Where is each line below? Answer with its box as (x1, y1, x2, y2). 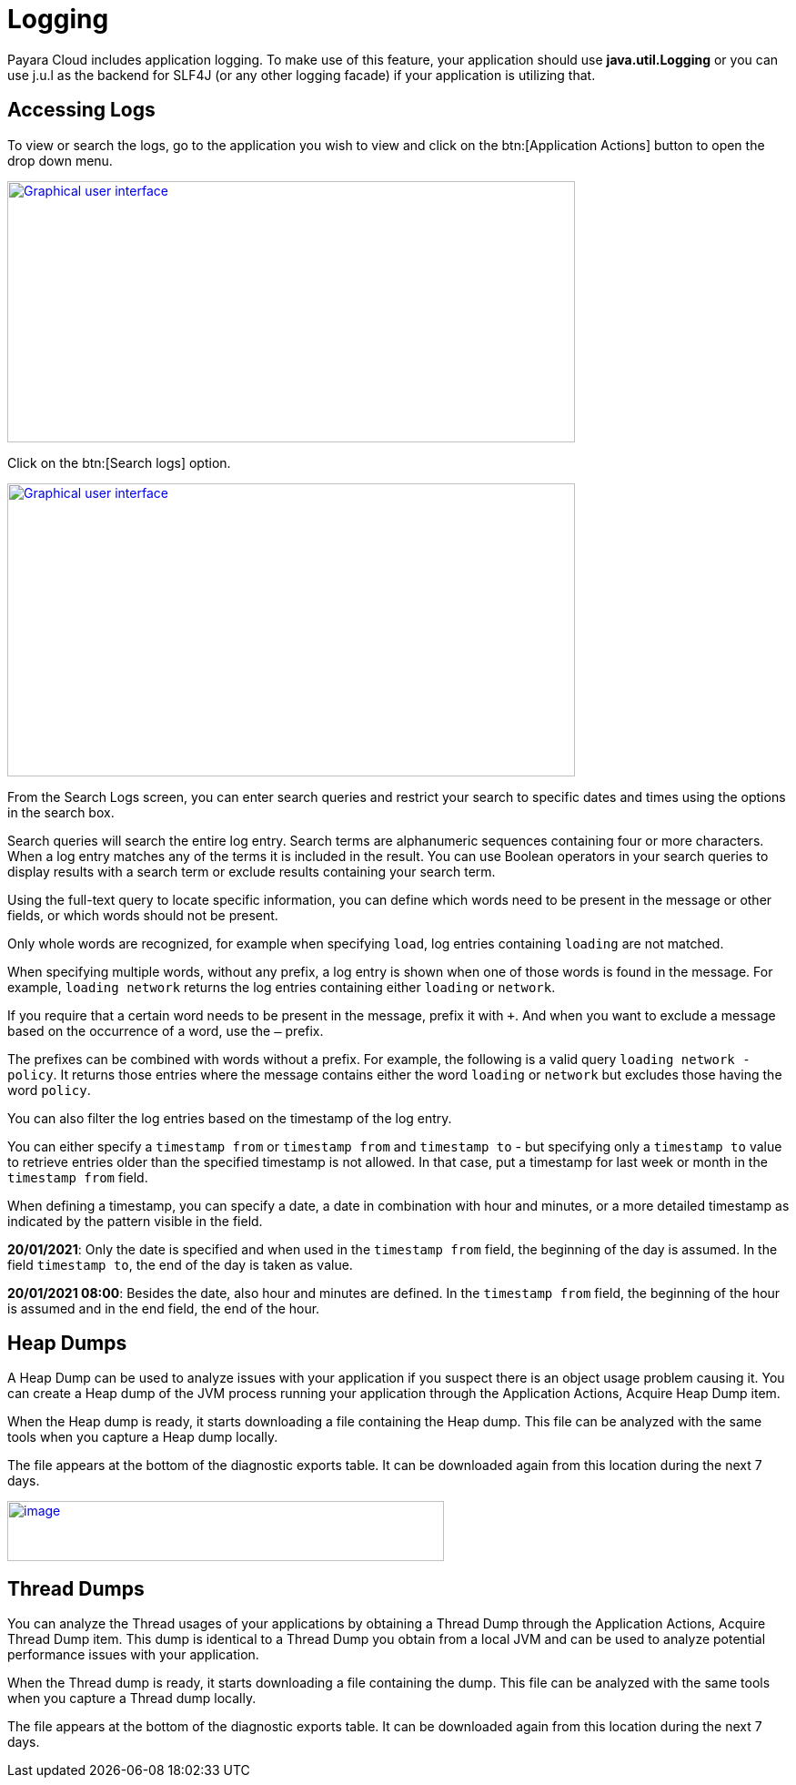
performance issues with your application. (7, 1647, 259, 1663)
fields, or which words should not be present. (7, 907, 278, 923)
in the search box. (7, 804, 115, 820)
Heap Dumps (7, 1332, 127, 1355)
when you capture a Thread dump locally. (7, 1690, 257, 1707)
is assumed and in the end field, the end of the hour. (7, 1300, 320, 1316)
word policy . (7, 1081, 91, 1098)
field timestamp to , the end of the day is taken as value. (7, 1256, 353, 1273)
